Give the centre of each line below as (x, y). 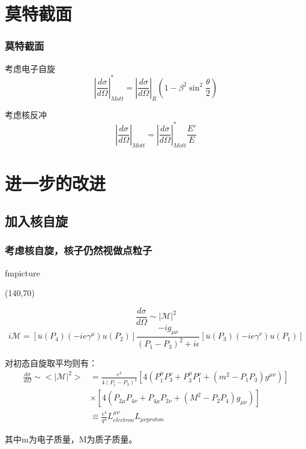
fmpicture (22, 272)
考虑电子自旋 (30, 68)
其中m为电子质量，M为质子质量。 (71, 439)
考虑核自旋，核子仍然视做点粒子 (79, 250)
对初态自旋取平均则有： (51, 363)
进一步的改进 (55, 183)
